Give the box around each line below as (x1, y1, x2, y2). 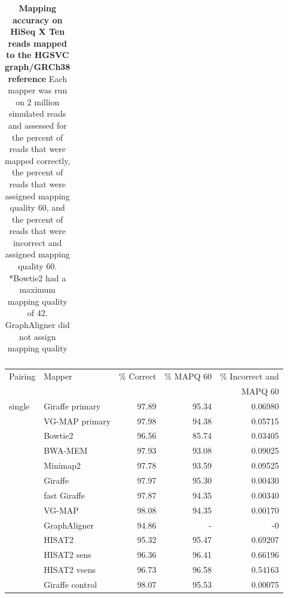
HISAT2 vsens (44, 563, 96, 576)
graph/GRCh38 (5, 60, 71, 72)
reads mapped (8, 37, 67, 49)
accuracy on (12, 13, 63, 26)
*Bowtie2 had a (9, 271, 66, 284)
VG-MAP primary (44, 414, 111, 427)
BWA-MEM (44, 444, 88, 457)
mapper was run (8, 84, 68, 96)
